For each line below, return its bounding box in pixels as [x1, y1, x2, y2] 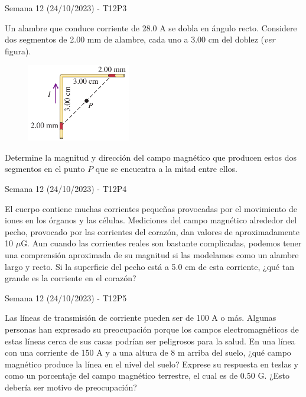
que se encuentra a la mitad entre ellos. [95, 162, 237, 175]
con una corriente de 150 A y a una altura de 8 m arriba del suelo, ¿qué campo [5, 346, 291, 359]
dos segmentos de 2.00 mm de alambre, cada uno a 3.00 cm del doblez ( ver [5, 33, 275, 45]
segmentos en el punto [5, 162, 85, 175]
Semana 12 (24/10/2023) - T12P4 [5, 183, 127, 194]
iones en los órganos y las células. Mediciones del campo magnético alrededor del [5, 214, 297, 226]
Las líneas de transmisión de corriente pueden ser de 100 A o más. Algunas [5, 311, 276, 324]
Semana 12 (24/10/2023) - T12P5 [5, 291, 127, 304]
